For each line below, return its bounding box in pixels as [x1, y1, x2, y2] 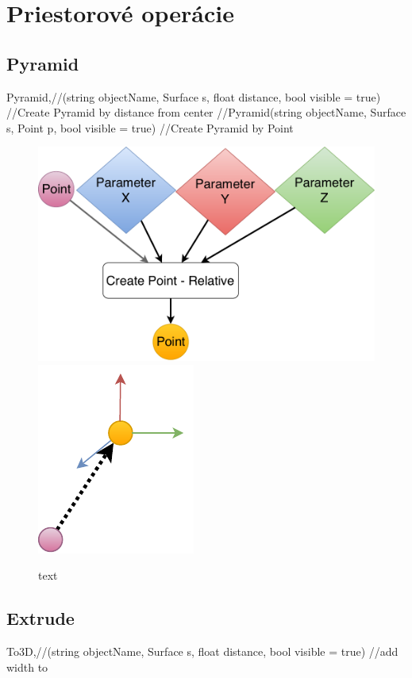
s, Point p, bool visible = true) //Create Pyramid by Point [6, 119, 294, 136]
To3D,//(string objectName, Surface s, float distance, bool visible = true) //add [6, 643, 399, 660]
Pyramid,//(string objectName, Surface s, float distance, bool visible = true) [6, 88, 381, 105]
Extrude [6, 606, 75, 630]
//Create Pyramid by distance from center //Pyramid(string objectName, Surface [6, 104, 406, 121]
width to [6, 658, 48, 675]
